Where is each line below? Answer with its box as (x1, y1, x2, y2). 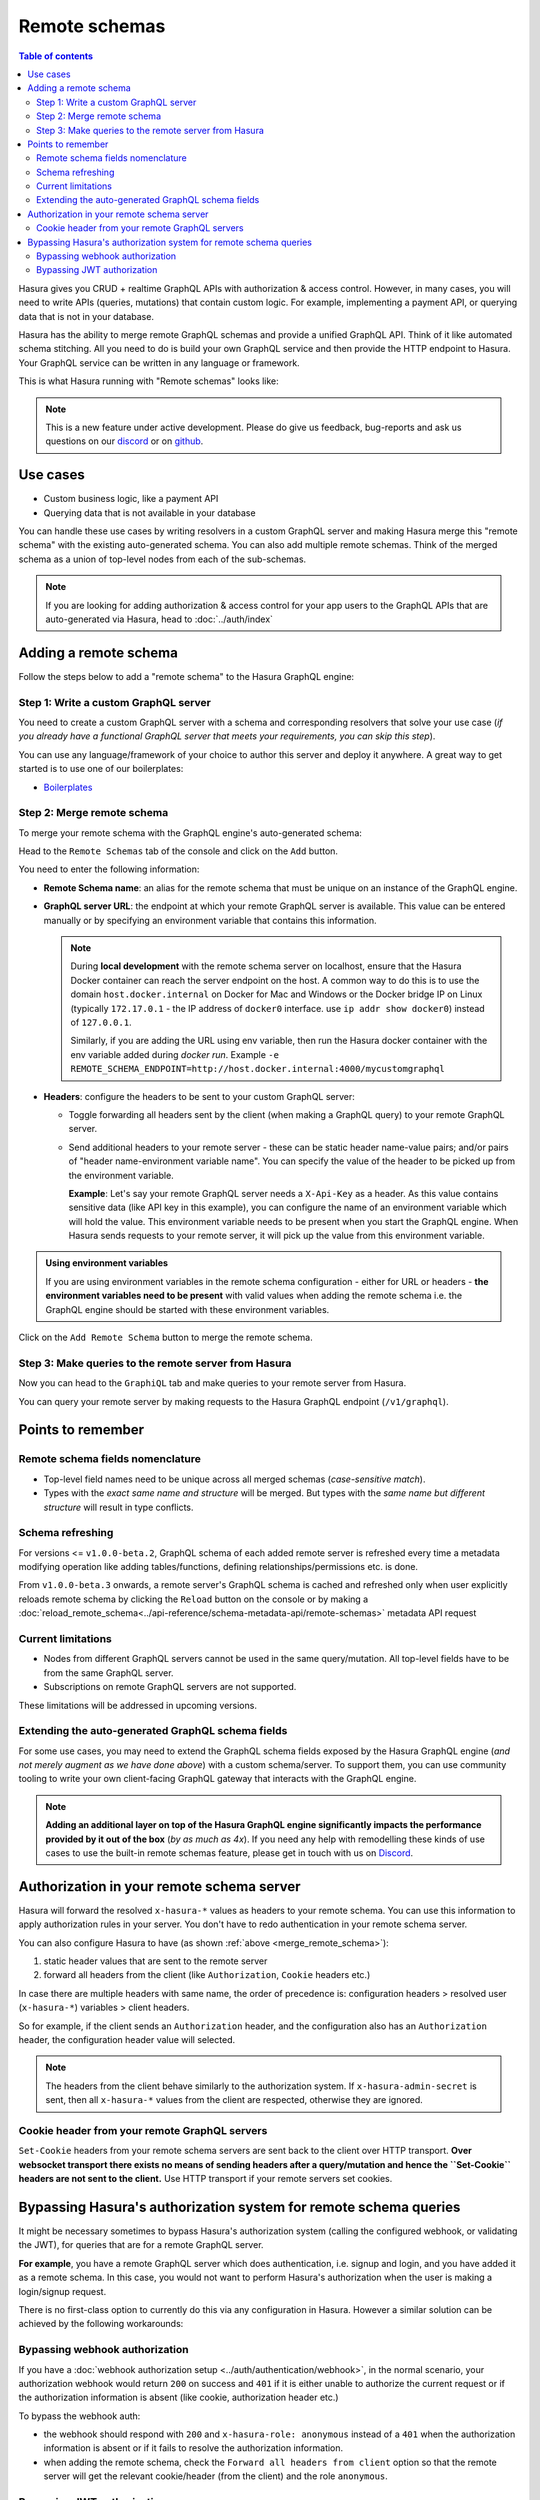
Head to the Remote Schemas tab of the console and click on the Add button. (18, 845, 339, 857)
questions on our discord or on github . (45, 435, 204, 447)
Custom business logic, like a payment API (43, 493, 219, 505)
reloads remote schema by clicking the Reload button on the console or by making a (18, 1593, 369, 1605)
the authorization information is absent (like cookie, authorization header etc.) (18, 2391, 339, 2404)
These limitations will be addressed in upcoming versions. (18, 1699, 257, 1711)
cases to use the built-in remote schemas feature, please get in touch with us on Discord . (45, 1847, 414, 1859)
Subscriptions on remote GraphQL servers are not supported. (43, 1681, 297, 1693)
